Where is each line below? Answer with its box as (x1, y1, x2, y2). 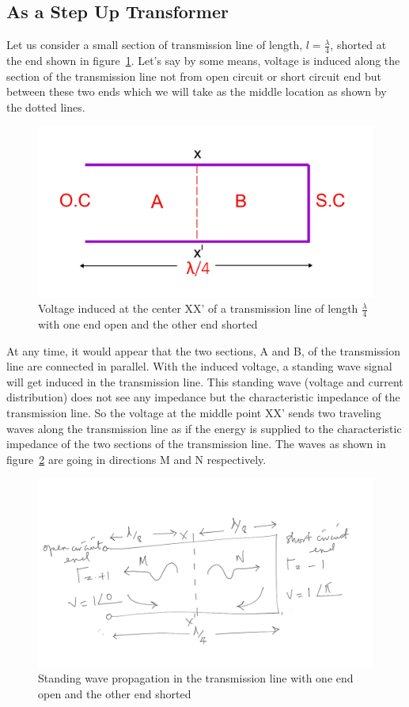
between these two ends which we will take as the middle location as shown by (6, 83, 387, 100)
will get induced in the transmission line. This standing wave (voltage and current (6, 373, 403, 390)
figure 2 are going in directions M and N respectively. (6, 450, 267, 467)
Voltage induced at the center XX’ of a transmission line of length (38, 300, 358, 317)
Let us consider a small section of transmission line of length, (6, 36, 303, 53)
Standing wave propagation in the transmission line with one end (38, 670, 354, 686)
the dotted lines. (6, 98, 85, 115)
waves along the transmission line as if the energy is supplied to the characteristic (6, 420, 402, 436)
